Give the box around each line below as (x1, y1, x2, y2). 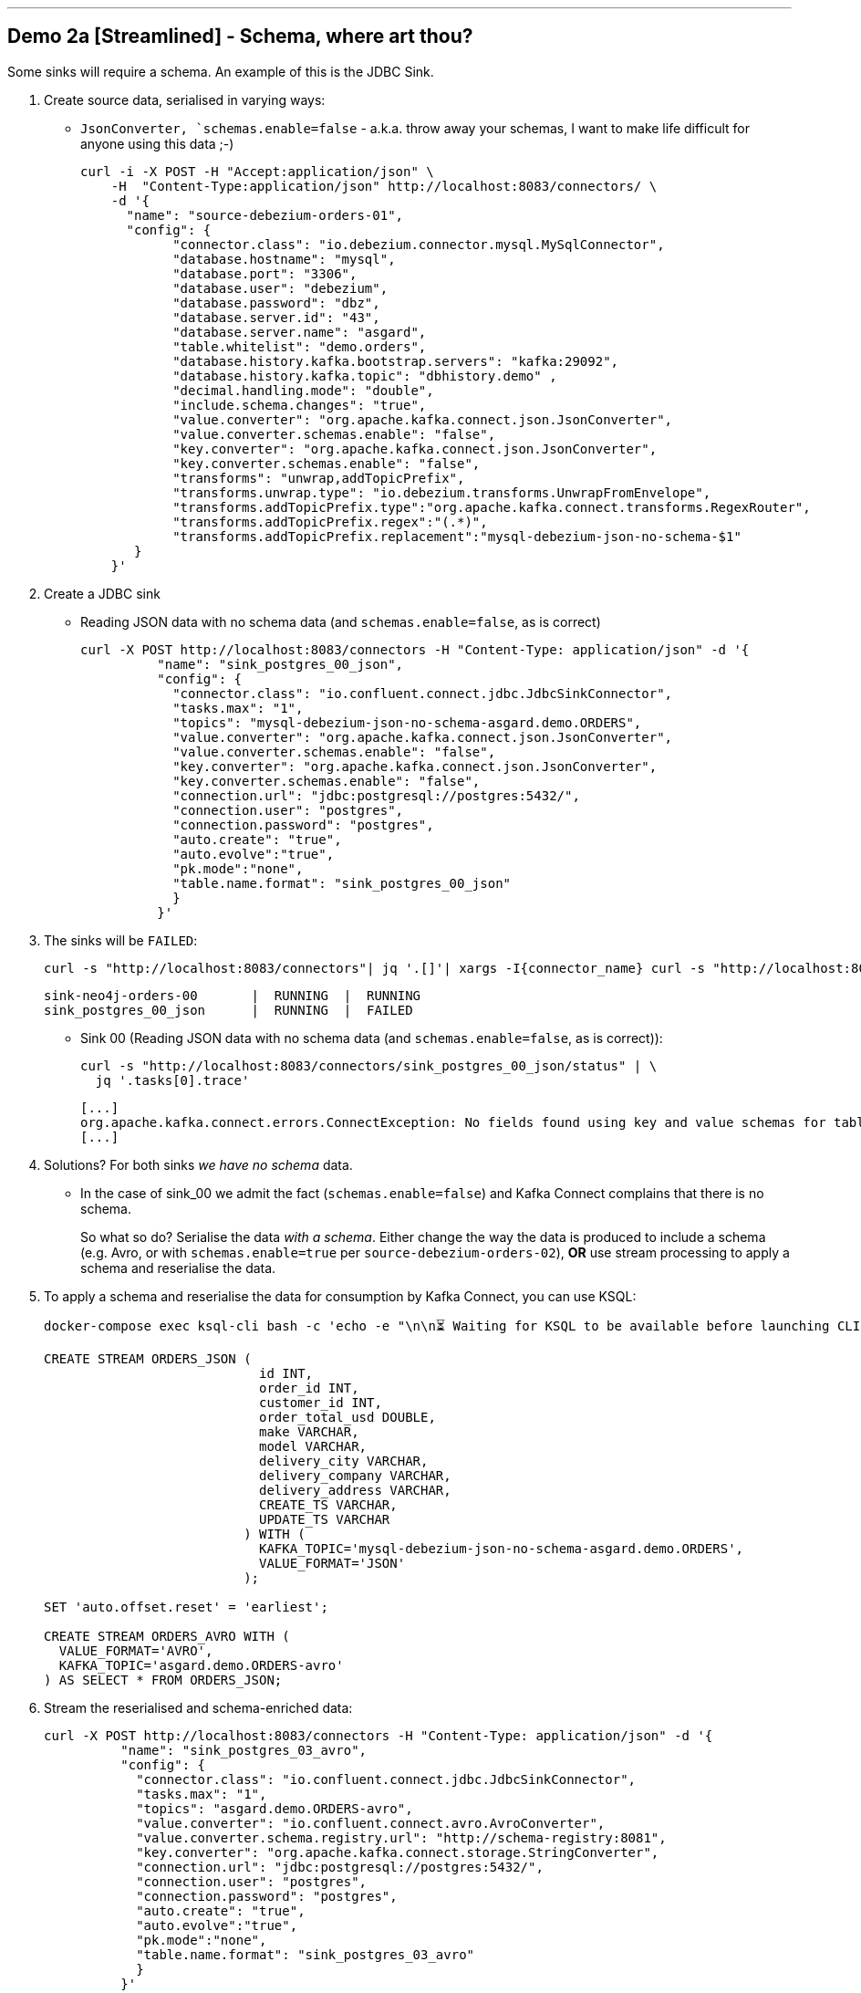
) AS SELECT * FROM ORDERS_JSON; (44, 1672, 283, 1687)
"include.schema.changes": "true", (172, 397, 427, 412)
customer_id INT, (259, 1394, 382, 1410)
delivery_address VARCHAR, (259, 1482, 451, 1497)
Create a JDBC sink (44, 585, 161, 601)
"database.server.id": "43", (172, 309, 380, 325)
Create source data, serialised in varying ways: (44, 91, 326, 108)
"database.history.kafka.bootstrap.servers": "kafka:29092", (172, 353, 619, 369)
